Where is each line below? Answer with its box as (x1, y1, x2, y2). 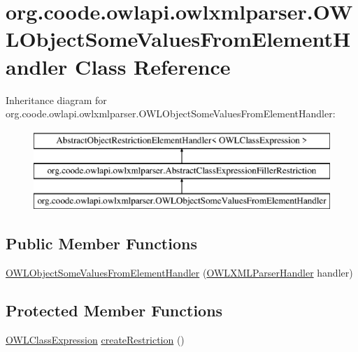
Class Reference (75, 52, 231, 80)
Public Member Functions (6, 233, 197, 254)
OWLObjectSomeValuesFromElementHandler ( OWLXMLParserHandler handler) (6, 265, 353, 279)
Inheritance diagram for (6, 92, 107, 107)
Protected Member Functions (6, 299, 223, 321)
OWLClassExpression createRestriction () (6, 332, 185, 346)
